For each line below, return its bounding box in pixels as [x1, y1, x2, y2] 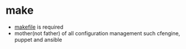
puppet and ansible [14, 36, 62, 43]
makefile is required [14, 23, 64, 30]
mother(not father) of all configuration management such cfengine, [14, 29, 181, 36]
